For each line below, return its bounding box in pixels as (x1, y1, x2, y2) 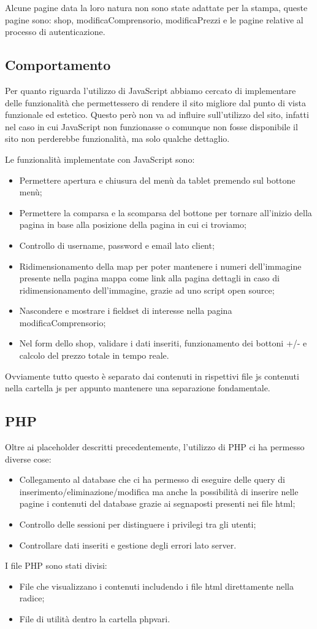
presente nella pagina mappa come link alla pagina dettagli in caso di (19, 272, 280, 284)
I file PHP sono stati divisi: (5, 559, 107, 572)
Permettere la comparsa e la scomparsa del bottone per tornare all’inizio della (19, 206, 312, 219)
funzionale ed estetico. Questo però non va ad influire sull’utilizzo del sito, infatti (5, 108, 309, 121)
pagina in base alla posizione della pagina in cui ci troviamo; (19, 218, 246, 231)
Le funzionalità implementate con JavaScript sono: (5, 152, 195, 165)
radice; (19, 592, 45, 604)
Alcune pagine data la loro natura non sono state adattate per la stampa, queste (5, 1, 308, 14)
